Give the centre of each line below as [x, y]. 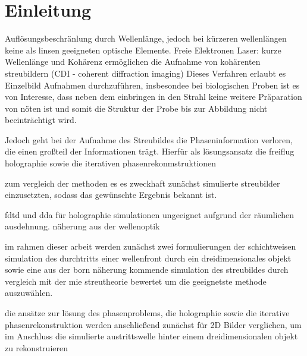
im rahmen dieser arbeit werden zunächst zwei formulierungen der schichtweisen [151, 246]
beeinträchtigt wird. [41, 120]
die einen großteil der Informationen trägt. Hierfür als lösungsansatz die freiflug [150, 151]
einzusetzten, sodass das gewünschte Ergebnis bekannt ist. [111, 195]
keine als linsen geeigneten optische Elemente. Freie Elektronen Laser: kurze [143, 50]
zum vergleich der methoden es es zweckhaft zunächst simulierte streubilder [142, 183]
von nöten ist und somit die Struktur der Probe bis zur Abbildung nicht [136, 108]
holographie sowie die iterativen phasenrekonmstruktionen [111, 163]
